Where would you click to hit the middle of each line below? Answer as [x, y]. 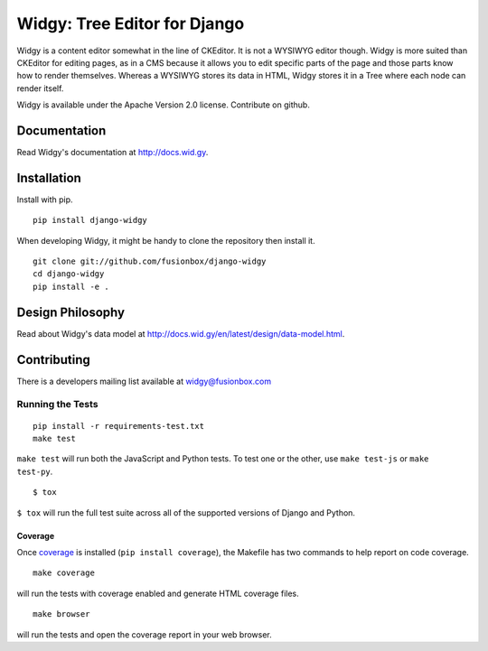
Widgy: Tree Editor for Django [131, 23]
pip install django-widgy [90, 220]
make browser [61, 614]
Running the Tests [57, 405]
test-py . [35, 471]
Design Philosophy [71, 312]
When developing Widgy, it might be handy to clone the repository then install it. [166, 240]
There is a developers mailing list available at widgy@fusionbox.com [144, 381]
